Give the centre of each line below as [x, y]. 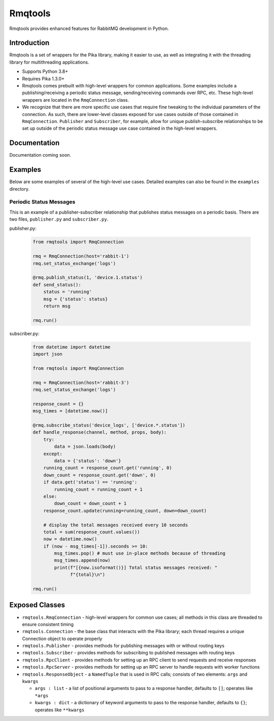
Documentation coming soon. [40, 155]
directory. [20, 189]
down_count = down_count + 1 [90, 504]
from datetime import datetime [72, 347]
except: [53, 454]
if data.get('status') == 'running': [90, 482]
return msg [57, 306]
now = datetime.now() [70, 539]
